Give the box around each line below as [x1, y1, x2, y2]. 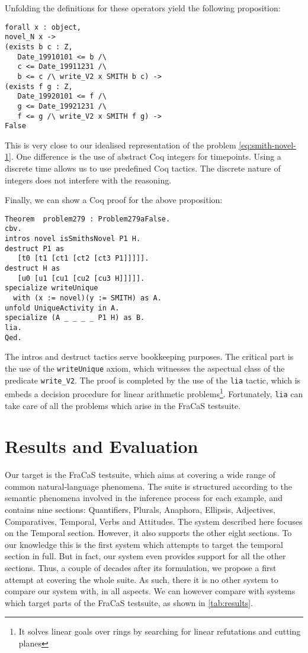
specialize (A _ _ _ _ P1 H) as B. [5, 313, 145, 322]
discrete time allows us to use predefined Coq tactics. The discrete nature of [5, 162, 281, 174]
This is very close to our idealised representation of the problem [5, 138, 236, 151]
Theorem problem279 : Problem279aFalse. [5, 214, 171, 223]
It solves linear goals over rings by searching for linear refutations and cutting [18, 625, 301, 638]
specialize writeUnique [5, 284, 98, 293]
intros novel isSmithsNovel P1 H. [5, 234, 141, 243]
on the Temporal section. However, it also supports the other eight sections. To [5, 527, 292, 539]
